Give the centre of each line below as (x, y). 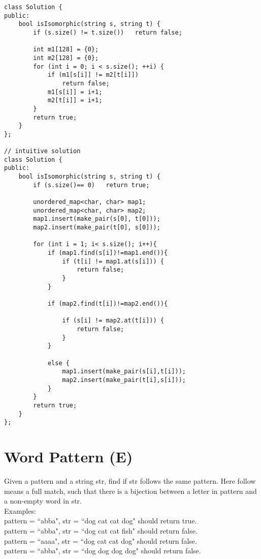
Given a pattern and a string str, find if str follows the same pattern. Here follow (130, 480)
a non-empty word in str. (43, 501)
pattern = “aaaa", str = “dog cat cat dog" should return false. (101, 540)
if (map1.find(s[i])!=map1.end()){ (108, 253)
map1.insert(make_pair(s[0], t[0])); (97, 219)
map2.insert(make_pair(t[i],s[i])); (124, 380)
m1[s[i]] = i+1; (75, 92)
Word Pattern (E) (69, 456)
